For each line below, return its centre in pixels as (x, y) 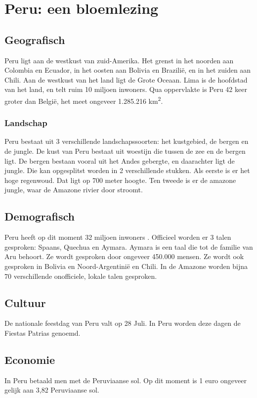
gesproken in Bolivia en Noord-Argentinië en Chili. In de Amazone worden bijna (126, 266)
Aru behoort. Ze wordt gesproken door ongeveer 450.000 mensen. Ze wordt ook (124, 256)
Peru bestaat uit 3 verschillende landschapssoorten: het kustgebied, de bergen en (127, 141)
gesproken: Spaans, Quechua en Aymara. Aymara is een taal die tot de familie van (129, 246)
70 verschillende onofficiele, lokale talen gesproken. (81, 276)
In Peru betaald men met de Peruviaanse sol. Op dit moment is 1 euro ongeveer (126, 380)
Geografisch (35, 39)
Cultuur (25, 302)
